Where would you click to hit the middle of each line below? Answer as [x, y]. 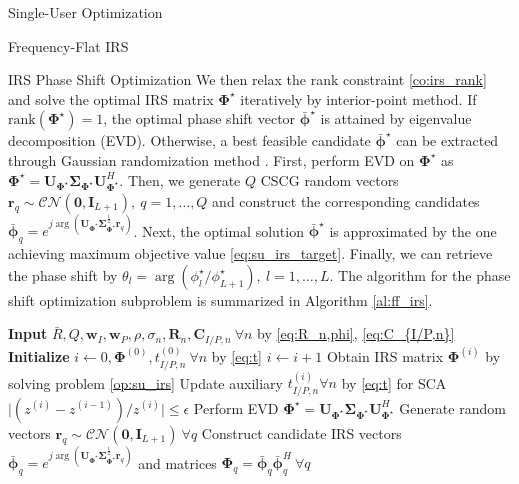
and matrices [177, 462]
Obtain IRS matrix [385, 356]
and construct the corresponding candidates [346, 200]
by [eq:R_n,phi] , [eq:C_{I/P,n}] [356, 333]
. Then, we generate [180, 179]
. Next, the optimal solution [218, 230]
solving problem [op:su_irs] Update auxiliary [145, 382]
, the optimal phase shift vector [199, 118]
